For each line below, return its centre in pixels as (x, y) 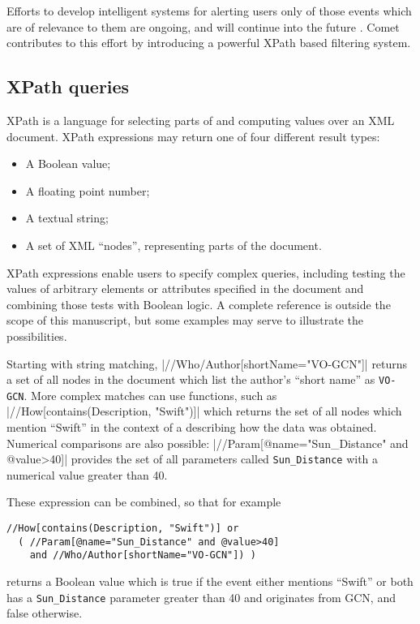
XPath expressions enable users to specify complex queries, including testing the (206, 272)
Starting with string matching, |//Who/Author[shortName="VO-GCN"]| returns (207, 363)
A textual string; (67, 218)
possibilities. (37, 336)
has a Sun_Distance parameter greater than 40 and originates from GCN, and (201, 597)
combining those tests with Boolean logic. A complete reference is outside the (199, 304)
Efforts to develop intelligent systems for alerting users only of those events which (209, 11)
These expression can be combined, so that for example (144, 502)
